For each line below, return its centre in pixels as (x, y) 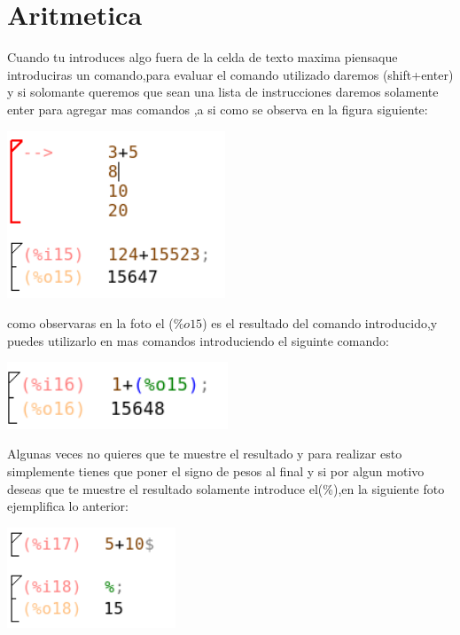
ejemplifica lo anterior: (68, 506)
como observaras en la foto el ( (90, 323)
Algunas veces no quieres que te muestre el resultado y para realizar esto (205, 454)
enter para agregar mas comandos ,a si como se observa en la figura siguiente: (218, 109)
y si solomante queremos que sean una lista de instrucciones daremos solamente (223, 92)
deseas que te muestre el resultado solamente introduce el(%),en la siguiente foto (226, 488)
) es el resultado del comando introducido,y (320, 323)
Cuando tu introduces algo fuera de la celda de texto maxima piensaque (203, 57)
